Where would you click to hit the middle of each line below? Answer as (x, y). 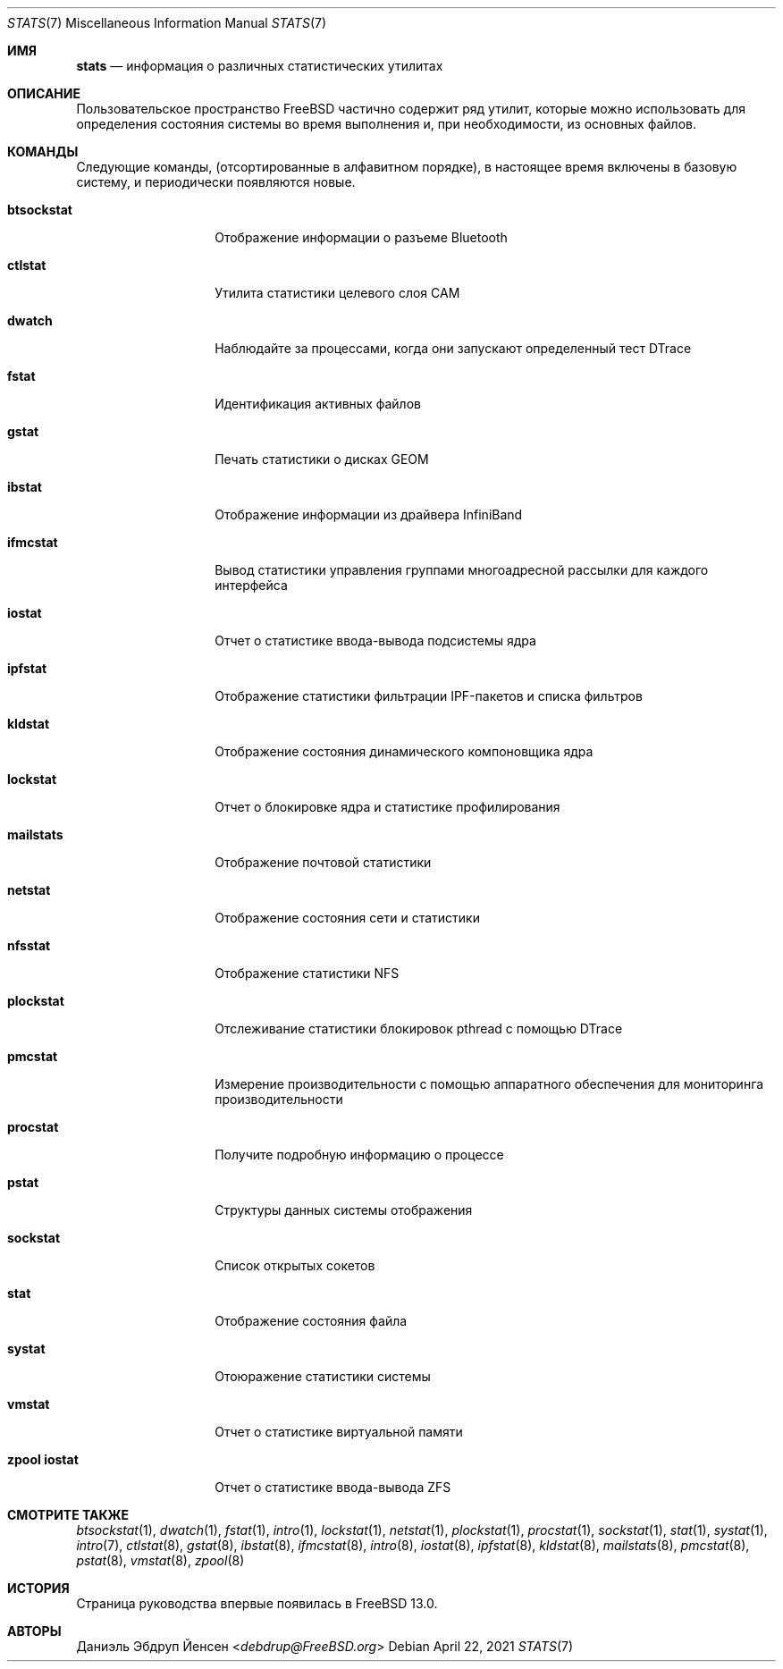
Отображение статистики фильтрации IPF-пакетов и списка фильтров (429, 696)
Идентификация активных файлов (318, 404)
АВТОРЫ (34, 1631)
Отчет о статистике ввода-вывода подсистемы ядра (375, 641)
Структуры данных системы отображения (344, 1210)
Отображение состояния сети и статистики (347, 918)
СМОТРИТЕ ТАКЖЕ (68, 1515)
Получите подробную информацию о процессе (359, 1155)
